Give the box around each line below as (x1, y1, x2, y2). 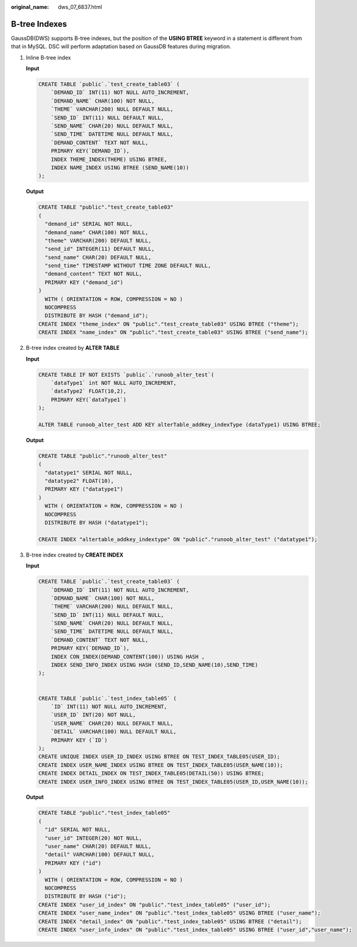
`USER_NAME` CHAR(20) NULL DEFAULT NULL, (51, 720, 174, 726)
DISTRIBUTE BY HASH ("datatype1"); (45, 519, 149, 526)
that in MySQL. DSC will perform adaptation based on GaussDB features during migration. (11, 43, 231, 50)
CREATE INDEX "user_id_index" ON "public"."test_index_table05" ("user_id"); (38, 901, 271, 908)
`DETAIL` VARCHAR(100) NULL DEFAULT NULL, (51, 728, 177, 735)
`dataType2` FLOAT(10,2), (51, 388, 127, 395)
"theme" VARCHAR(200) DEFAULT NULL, (45, 237, 152, 244)
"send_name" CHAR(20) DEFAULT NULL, (45, 254, 152, 260)
